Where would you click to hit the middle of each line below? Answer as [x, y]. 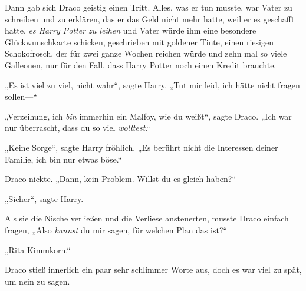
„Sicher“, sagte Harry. [44, 198]
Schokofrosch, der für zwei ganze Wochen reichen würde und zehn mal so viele [146, 53]
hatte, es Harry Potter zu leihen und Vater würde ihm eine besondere [131, 30]
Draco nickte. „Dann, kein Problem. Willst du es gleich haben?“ [121, 179]
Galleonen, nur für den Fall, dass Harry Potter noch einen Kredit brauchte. [141, 65]
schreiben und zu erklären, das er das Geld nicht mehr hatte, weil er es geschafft [150, 19]
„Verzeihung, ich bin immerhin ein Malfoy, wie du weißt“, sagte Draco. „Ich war [148, 116]
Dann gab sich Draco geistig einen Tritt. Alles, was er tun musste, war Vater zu [149, 7]
